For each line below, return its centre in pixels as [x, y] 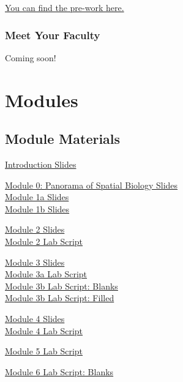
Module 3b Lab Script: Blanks [62, 286]
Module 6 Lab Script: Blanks [59, 371]
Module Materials [63, 139]
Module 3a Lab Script [46, 274]
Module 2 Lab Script [44, 241]
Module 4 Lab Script [44, 330]
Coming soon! [31, 57]
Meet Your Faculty [53, 35]
